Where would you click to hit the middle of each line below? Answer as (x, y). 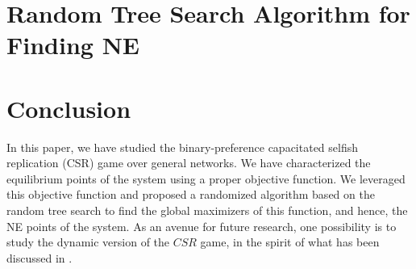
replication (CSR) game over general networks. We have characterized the (189, 163)
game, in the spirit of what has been (290, 242)
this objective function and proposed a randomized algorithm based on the (191, 194)
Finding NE (73, 45)
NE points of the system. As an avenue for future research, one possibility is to (202, 226)
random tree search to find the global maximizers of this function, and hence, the (207, 210)
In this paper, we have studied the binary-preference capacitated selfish (183, 147)
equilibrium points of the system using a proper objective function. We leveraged (206, 178)
